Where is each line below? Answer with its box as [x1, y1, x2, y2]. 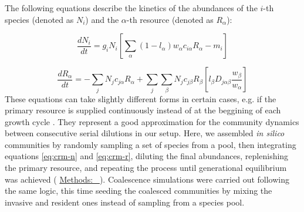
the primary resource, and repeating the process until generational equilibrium [5, 161, 287, 174]
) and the [85, 13, 119, 25]
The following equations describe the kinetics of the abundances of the [5, 2, 258, 14]
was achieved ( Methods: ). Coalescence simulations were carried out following [5, 173, 290, 185]
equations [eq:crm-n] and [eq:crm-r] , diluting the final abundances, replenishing [5, 150, 289, 162]
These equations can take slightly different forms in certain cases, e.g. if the [5, 92, 276, 105]
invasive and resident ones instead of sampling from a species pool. [5, 196, 245, 208]
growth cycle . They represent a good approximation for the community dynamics [5, 115, 299, 127]
